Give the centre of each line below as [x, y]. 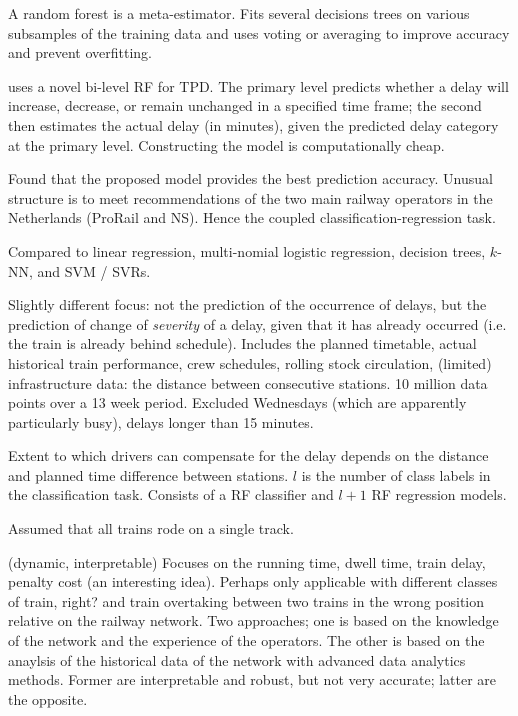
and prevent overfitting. [80, 52]
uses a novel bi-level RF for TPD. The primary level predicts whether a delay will [258, 85]
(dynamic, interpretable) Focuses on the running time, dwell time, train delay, [247, 561]
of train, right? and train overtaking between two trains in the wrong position [246, 600]
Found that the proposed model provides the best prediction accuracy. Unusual [250, 178]
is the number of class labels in [396, 474]
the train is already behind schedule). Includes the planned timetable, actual [242, 343]
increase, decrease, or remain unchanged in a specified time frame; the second [245, 105]
